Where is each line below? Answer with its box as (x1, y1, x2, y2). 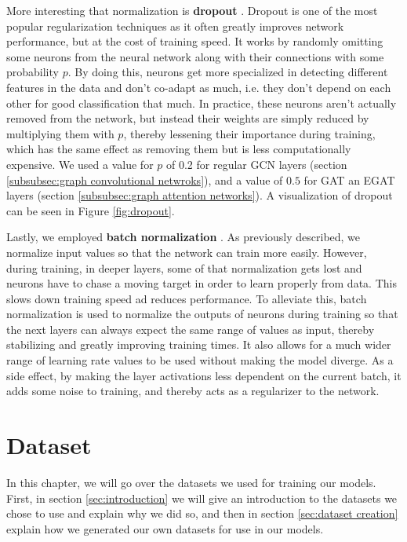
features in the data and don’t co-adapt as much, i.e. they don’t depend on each (6, 79, 391, 95)
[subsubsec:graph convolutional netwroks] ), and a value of (6, 171, 283, 188)
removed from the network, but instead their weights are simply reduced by (6, 110, 369, 126)
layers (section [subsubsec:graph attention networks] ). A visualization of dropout (6, 187, 393, 203)
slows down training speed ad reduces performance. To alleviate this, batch (6, 290, 367, 306)
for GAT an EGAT (303, 171, 395, 188)
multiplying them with (6, 125, 114, 141)
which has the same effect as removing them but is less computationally (6, 141, 351, 157)
